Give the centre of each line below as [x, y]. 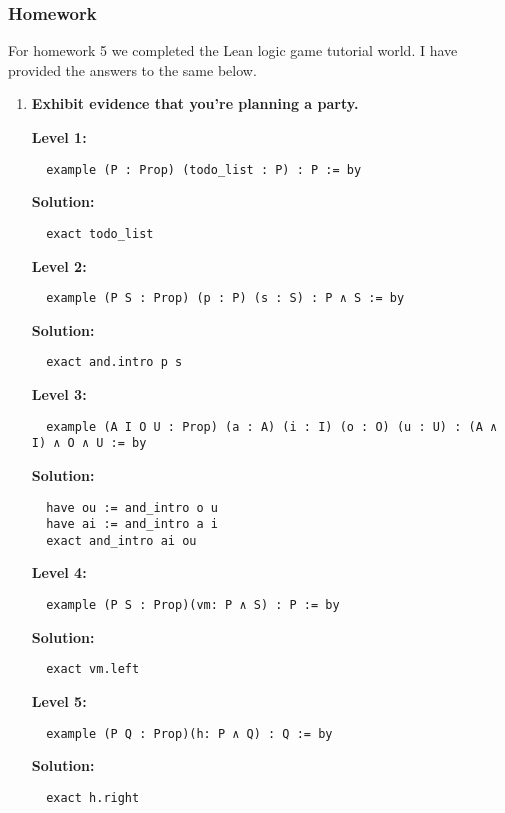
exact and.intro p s [114, 362]
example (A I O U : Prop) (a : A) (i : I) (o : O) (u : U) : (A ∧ [272, 426]
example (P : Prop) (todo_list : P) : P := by [204, 169]
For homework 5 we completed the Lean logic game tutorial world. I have [233, 50]
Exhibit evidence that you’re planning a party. [195, 103]
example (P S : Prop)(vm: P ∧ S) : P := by [193, 605]
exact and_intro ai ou [121, 540]
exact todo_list [100, 233]
